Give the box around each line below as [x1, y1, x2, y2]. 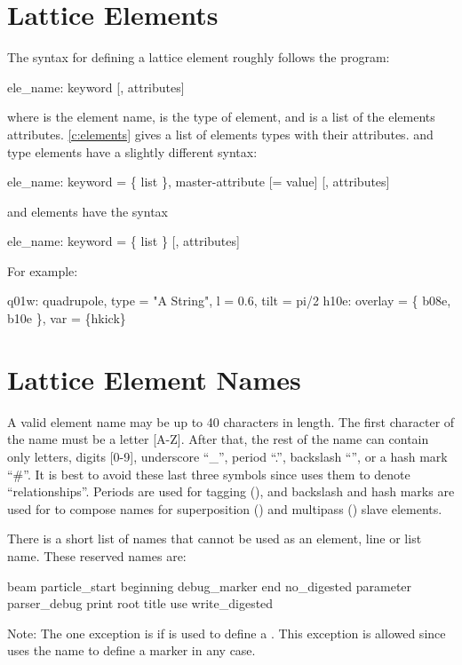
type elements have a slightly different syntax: [7, 142, 258, 161]
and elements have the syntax [7, 202, 168, 220]
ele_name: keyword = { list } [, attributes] [7, 232, 240, 250]
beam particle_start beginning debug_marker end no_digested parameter [7, 576, 412, 595]
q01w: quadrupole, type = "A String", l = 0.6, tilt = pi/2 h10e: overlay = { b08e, [7, 291, 451, 310]
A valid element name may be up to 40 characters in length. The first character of [7, 412, 455, 431]
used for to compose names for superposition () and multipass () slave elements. [7, 499, 442, 518]
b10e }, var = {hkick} [7, 309, 126, 328]
